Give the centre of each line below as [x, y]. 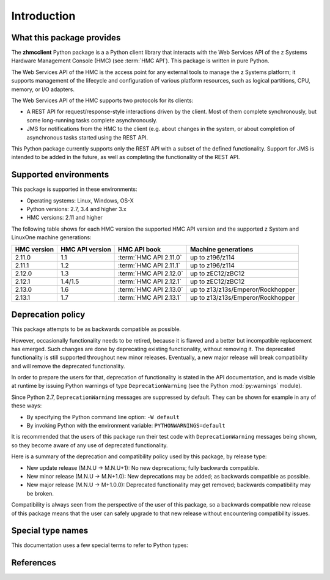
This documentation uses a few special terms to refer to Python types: [100, 545]
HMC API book [140, 249]
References [34, 563]
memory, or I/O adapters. [43, 89]
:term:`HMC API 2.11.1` [149, 265]
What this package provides [66, 38]
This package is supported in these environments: [74, 189]
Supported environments [60, 175]
